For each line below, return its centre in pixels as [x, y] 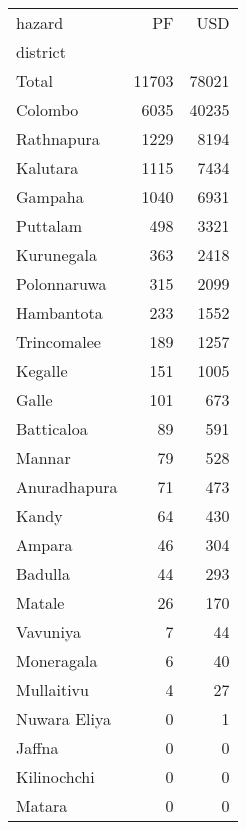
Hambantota [59, 312]
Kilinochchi [55, 776]
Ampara [44, 544]
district [41, 51]
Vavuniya [48, 631]
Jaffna [37, 747]
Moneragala [57, 660]
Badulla [43, 573]
